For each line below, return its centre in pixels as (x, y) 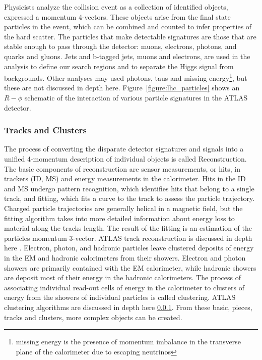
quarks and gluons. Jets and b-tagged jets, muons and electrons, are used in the (127, 56)
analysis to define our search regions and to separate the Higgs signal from (119, 66)
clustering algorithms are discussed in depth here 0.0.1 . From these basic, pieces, (128, 307)
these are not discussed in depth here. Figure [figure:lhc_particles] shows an (122, 88)
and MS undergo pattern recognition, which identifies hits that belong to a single (129, 188)
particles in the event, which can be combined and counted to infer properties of (128, 27)
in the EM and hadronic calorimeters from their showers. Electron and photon (125, 257)
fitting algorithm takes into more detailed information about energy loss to (119, 218)
